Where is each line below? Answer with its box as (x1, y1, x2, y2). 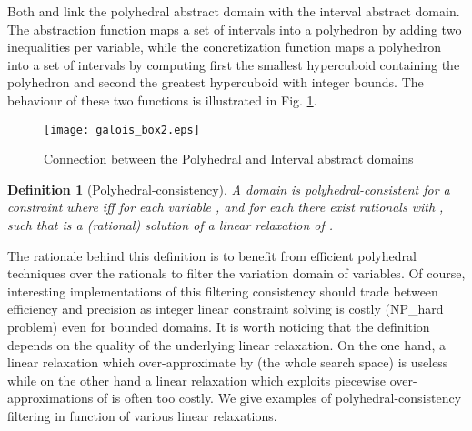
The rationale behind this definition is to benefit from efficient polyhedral (7, 246, 417, 265)
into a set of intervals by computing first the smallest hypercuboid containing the (7, 55, 460, 74)
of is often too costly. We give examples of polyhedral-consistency (96, 388, 462, 407)
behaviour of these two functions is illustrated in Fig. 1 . (7, 90, 317, 109)
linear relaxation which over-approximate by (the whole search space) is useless (7, 353, 448, 372)
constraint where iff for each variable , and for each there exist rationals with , (7, 197, 444, 216)
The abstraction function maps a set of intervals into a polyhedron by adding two (7, 19, 462, 38)
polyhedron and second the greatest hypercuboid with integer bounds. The (7, 73, 424, 92)
